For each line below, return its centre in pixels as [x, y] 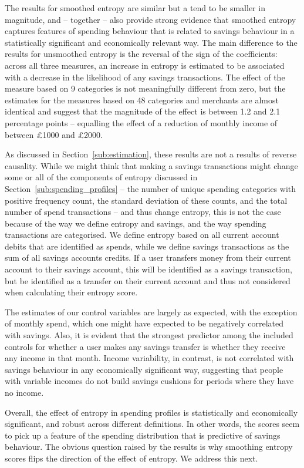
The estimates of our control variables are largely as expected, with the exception [151, 312]
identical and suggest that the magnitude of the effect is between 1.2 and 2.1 [143, 111]
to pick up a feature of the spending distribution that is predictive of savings [143, 435]
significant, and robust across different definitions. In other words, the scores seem [152, 424]
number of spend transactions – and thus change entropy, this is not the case [143, 212]
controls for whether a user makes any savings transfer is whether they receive [145, 346]
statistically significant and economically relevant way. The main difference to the [151, 42]
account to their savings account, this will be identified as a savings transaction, [148, 269]
